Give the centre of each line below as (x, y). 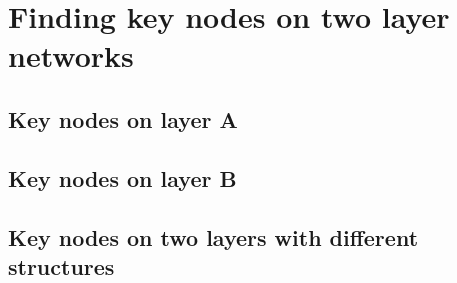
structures (61, 265)
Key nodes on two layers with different (213, 236)
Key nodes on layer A (123, 118)
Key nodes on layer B (122, 177)
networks (71, 55)
